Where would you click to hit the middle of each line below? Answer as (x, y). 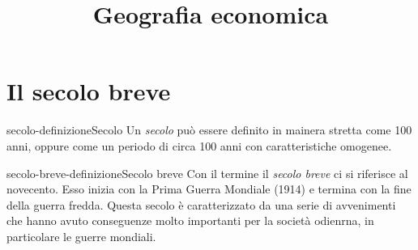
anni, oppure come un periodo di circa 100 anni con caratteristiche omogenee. (199, 145)
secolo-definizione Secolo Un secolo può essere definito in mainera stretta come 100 (209, 130)
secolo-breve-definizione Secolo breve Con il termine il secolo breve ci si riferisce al (207, 173)
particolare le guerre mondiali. (81, 236)
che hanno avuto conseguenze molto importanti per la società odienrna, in (190, 220)
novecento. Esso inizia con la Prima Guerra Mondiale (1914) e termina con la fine (209, 189)
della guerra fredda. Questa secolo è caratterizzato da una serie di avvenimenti (201, 204)
